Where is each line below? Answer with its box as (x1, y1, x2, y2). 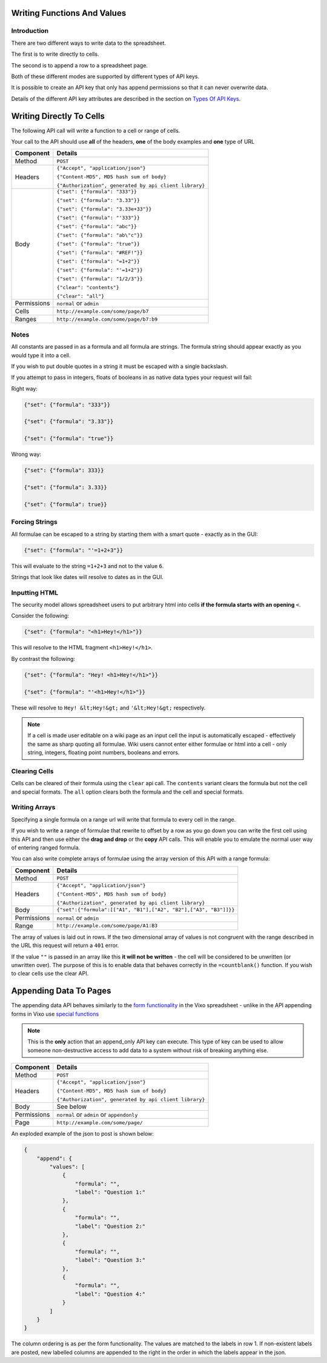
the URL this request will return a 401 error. (11, 942, 119, 949)
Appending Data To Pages (11, 986, 111, 996)
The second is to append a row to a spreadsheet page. (11, 61, 148, 69)
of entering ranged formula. (11, 843, 81, 851)
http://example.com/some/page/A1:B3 (56, 922, 158, 929)
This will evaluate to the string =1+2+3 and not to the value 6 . (11, 562, 164, 569)
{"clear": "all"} (56, 293, 105, 300)
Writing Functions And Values (11, 8, 127, 18)
